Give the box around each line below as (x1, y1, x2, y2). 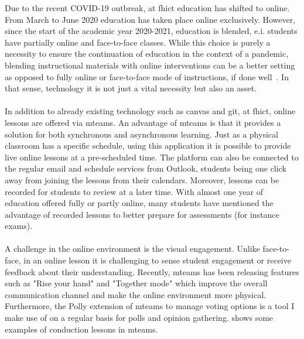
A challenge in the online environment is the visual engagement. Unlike (5, 242, 260, 255)
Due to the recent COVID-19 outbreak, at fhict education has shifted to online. (5, 2, 290, 13)
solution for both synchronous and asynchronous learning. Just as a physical (5, 128, 278, 140)
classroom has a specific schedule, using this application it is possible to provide (5, 139, 291, 152)
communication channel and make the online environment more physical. (5, 288, 267, 300)
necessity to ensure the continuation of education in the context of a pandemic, (5, 47, 289, 60)
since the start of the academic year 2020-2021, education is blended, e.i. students (5, 25, 298, 37)
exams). (5, 220, 33, 232)
